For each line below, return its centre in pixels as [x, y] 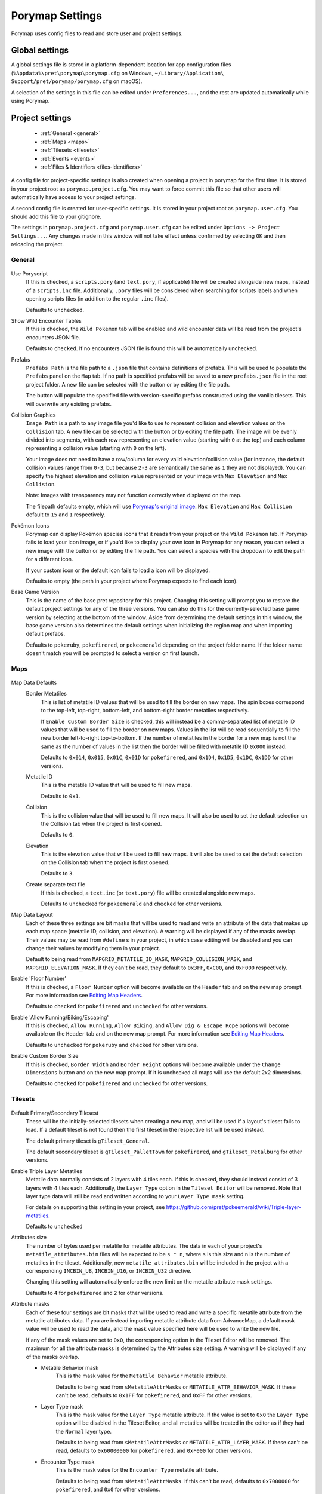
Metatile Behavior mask [70, 1367]
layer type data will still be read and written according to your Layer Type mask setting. [135, 1196]
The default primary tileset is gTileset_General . [88, 1141]
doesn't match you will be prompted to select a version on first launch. [112, 653]
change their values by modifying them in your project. [93, 948]
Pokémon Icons [30, 525]
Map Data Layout [32, 915]
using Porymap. [30, 101]
